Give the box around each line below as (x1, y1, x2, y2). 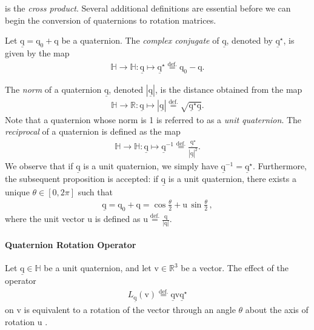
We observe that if (5, 160, 73, 172)
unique (5, 185, 30, 198)
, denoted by (226, 34, 273, 47)
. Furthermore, (253, 160, 307, 172)
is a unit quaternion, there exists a (168, 172, 296, 185)
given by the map (5, 47, 70, 59)
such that (78, 185, 113, 198)
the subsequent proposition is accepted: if (5, 172, 159, 185)
